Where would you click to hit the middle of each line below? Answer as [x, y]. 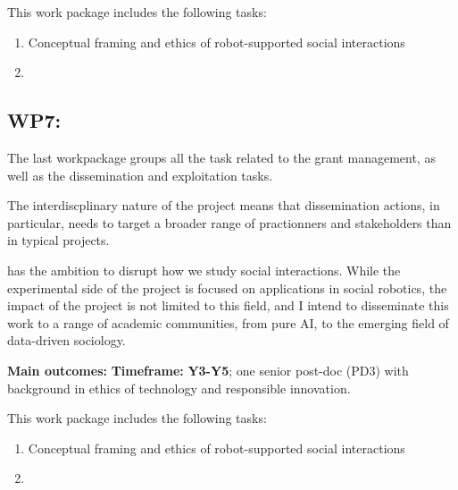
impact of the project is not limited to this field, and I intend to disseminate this [228, 305]
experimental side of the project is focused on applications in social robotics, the [227, 287]
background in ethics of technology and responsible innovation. [179, 388]
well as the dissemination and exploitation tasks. [140, 175]
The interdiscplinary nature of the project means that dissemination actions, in [224, 205]
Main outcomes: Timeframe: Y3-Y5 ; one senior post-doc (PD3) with [208, 370]
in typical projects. [58, 240]
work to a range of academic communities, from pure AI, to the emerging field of [228, 322]
